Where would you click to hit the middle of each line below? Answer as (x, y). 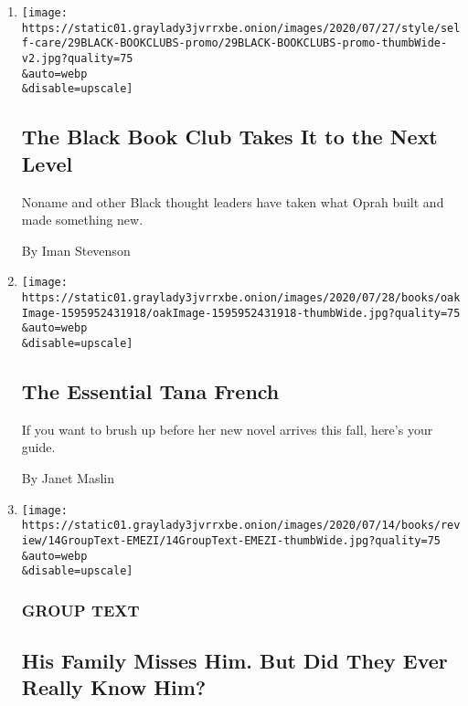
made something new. (82, 220)
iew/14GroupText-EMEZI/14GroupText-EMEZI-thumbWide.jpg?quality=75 (231, 540)
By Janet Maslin (68, 477)
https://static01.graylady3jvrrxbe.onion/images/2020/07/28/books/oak (241, 297)
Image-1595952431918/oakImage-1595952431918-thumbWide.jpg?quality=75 (241, 313)
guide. (38, 447)
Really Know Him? (114, 687)
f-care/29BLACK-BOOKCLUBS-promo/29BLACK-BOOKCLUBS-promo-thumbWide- (234, 43)
